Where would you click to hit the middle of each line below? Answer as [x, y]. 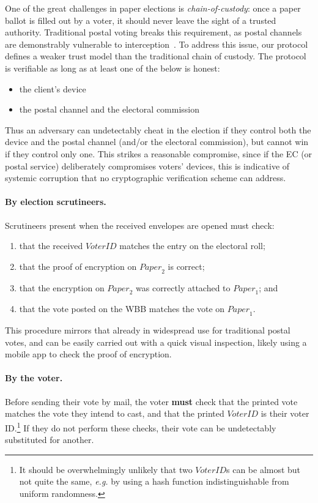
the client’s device [53, 88]
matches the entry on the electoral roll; [192, 246]
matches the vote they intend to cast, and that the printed [115, 413]
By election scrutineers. [56, 202]
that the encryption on [62, 287]
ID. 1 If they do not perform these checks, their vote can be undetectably [141, 427]
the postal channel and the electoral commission [109, 109]
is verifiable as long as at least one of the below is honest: [113, 68]
